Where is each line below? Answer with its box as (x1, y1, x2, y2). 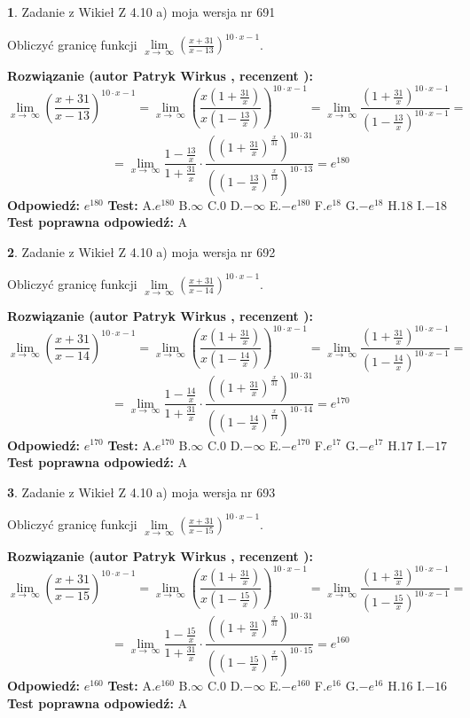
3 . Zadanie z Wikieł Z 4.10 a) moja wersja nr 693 (7, 482, 276, 501)
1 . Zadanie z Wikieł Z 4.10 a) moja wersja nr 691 (7, 3, 276, 20)
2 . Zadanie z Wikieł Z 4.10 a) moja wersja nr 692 (7, 242, 276, 261)
